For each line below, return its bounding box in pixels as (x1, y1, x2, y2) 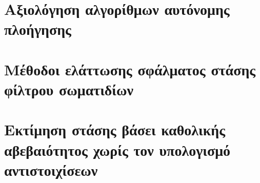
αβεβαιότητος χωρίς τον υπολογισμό (4, 139, 231, 160)
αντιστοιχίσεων (4, 159, 98, 180)
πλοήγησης (4, 18, 71, 39)
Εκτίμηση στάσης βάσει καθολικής (4, 119, 226, 140)
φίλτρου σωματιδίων (4, 78, 134, 99)
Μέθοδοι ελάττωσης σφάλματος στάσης (4, 58, 256, 79)
